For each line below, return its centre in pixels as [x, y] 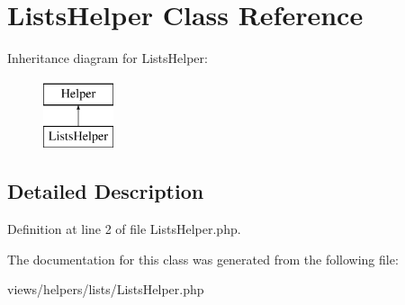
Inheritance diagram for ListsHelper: [108, 58]
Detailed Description [106, 191]
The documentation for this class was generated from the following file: [203, 259]
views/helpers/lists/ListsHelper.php [106, 289]
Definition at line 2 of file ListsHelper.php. [124, 229]
